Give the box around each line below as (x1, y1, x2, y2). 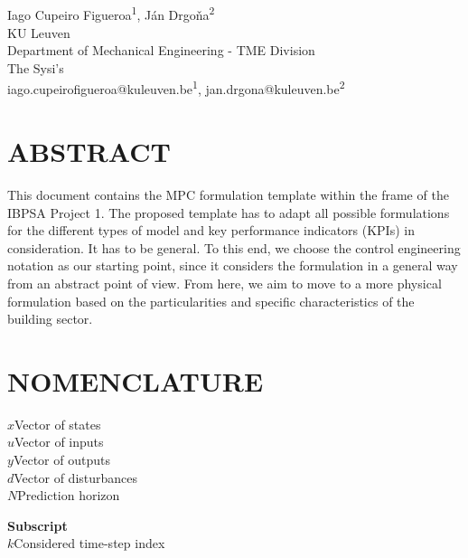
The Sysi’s (7, 59, 64, 78)
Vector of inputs (14, 432, 104, 451)
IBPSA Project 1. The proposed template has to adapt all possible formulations (7, 203, 450, 222)
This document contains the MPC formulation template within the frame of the (7, 185, 449, 203)
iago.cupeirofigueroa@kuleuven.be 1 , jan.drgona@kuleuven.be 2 (7, 77, 345, 99)
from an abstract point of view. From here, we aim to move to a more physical (7, 273, 442, 292)
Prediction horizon (17, 486, 120, 505)
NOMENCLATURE (7, 362, 264, 399)
